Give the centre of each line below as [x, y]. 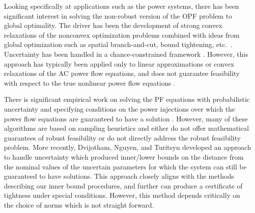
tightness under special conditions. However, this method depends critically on [122, 195]
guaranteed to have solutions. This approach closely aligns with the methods [119, 176]
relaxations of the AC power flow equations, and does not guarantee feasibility [122, 73]
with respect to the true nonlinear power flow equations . [90, 83]
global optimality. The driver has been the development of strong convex [113, 25]
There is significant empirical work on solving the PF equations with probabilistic [127, 99]
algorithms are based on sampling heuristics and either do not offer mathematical [127, 128]
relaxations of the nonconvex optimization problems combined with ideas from [122, 35]
